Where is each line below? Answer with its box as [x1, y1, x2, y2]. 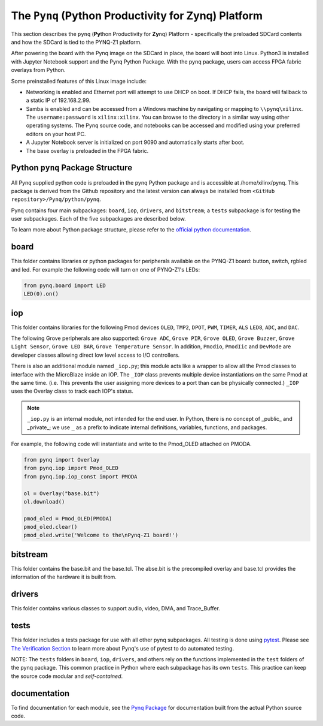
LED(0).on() [23, 291, 59, 297]
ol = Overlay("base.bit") [23, 490, 100, 497]
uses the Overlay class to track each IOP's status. [11, 387, 134, 395]
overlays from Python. [11, 67, 66, 74]
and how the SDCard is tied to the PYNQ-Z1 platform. [11, 38, 142, 46]
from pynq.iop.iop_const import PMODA [23, 473, 138, 480]
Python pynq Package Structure [11, 162, 133, 173]
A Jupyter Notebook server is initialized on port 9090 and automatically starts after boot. [26, 138, 245, 146]
